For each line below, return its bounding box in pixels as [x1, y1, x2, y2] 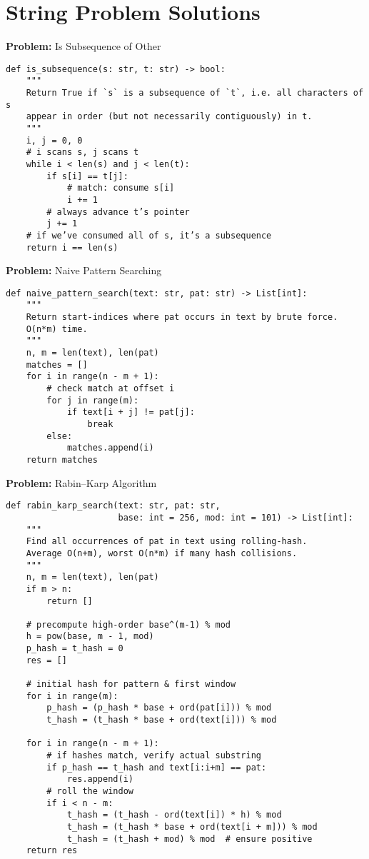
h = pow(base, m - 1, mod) [26, 631, 154, 642]
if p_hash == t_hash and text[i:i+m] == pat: [46, 762, 267, 773]
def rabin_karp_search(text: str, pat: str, [6, 501, 221, 511]
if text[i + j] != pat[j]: [66, 407, 195, 418]
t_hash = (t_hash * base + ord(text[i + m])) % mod [66, 821, 318, 832]
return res [26, 845, 78, 856]
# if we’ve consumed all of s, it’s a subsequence [26, 230, 272, 241]
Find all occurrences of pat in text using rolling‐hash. [26, 536, 308, 547]
